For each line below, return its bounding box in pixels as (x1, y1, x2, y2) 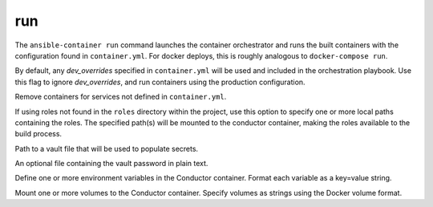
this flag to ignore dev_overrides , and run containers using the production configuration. (14, 77, 306, 87)
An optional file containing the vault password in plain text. (14, 159, 208, 168)
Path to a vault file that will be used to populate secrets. (14, 144, 199, 153)
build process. (14, 129, 63, 139)
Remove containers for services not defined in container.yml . (14, 92, 227, 102)
